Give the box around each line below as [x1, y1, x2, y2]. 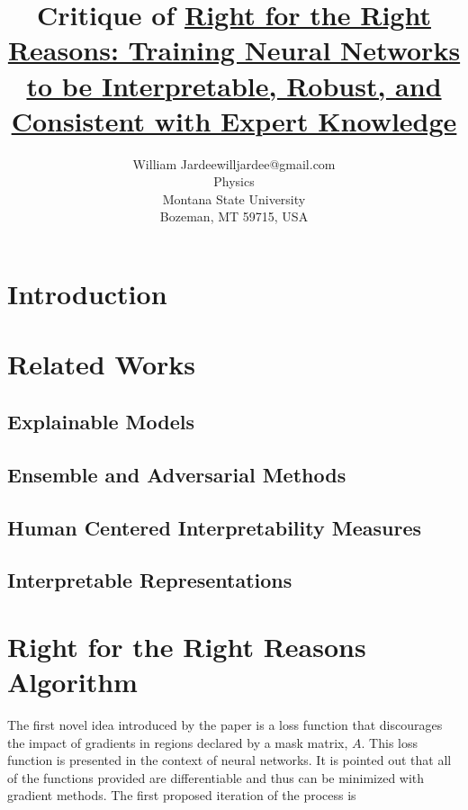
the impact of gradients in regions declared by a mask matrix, [7, 733, 348, 751]
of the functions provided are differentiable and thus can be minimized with [7, 768, 425, 787]
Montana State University [162, 189, 306, 208]
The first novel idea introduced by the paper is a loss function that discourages [7, 715, 443, 734]
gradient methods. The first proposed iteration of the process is [7, 786, 356, 805]
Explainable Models [7, 408, 194, 436]
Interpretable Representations [7, 566, 292, 594]
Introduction [7, 275, 167, 312]
